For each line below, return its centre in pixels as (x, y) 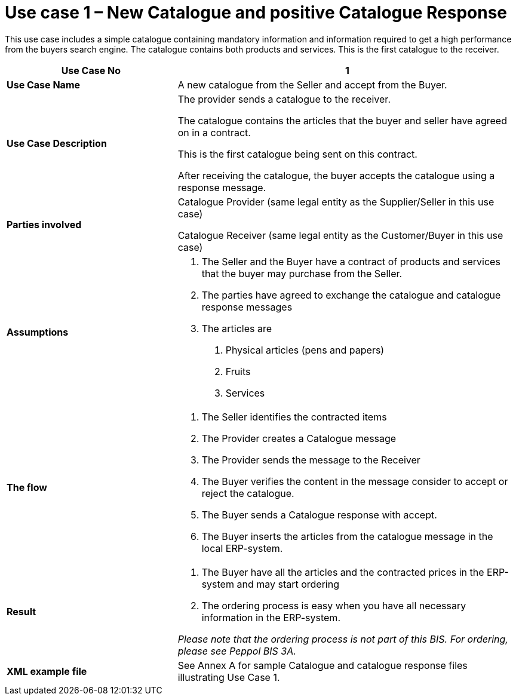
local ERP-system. (242, 548)
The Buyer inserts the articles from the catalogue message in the (347, 536)
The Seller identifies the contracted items (294, 417)
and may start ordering (288, 584)
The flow (27, 487)
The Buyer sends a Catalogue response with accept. (319, 515)
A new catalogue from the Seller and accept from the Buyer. (312, 85)
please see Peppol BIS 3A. (237, 651)
